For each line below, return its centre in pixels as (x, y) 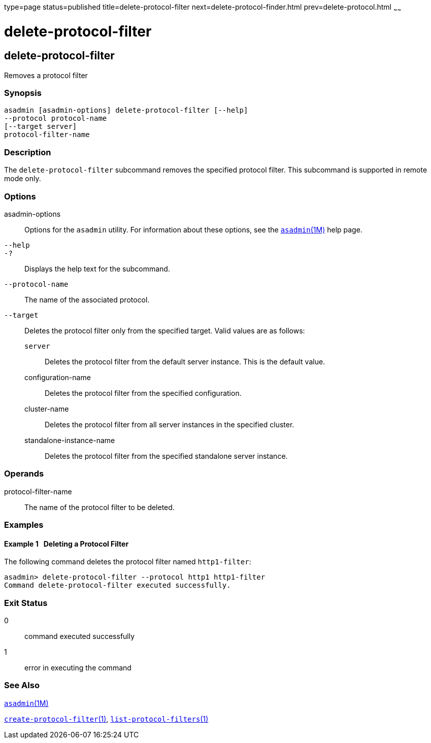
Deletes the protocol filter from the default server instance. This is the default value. (185, 361)
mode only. (23, 179)
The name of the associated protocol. (87, 299)
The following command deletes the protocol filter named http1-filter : (128, 562)
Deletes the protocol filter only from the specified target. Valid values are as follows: (165, 330)
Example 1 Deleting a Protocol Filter (67, 544)
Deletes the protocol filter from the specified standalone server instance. (166, 456)
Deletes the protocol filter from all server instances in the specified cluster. (170, 424)
